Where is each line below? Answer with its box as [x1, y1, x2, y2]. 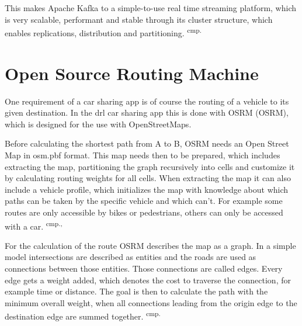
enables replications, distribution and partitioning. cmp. [5, 25, 202, 39]
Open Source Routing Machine [5, 61, 259, 85]
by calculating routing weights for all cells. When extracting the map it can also [5, 172, 291, 184]
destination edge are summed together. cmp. [5, 308, 161, 322]
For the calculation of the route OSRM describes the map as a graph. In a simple [5, 239, 296, 251]
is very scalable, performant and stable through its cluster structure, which [5, 13, 273, 25]
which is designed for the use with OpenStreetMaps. [5, 117, 192, 130]
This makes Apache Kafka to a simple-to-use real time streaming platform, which [5, 2, 296, 13]
